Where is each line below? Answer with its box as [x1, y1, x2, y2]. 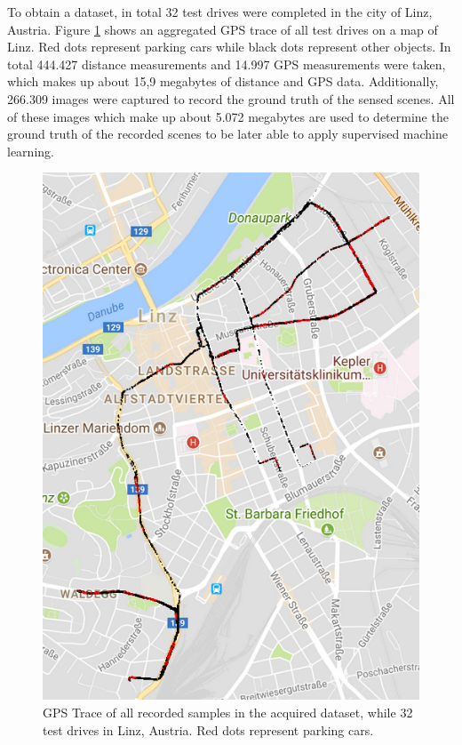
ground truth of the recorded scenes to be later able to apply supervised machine [7, 124, 448, 143]
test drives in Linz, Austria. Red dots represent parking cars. [43, 720, 374, 739]
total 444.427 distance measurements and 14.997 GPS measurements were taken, [7, 54, 446, 73]
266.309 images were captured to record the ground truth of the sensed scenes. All [7, 89, 455, 108]
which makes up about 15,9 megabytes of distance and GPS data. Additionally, [7, 72, 439, 91]
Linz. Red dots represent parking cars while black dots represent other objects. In [7, 37, 451, 56]
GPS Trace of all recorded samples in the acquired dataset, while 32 [43, 703, 413, 722]
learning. [7, 141, 54, 160]
